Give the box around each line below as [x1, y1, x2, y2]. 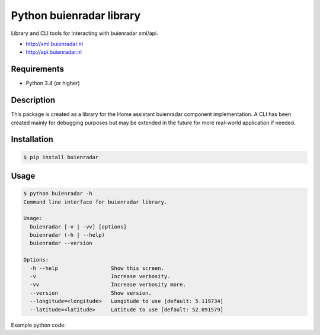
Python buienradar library [11, 9, 141, 22]
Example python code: [11, 321, 66, 328]
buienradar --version [30, 240, 93, 247]
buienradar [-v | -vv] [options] [30, 223, 127, 230]
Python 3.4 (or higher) [25, 80, 80, 87]
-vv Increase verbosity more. [30, 281, 186, 288]
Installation [11, 134, 53, 144]
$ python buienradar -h [23, 190, 93, 197]
